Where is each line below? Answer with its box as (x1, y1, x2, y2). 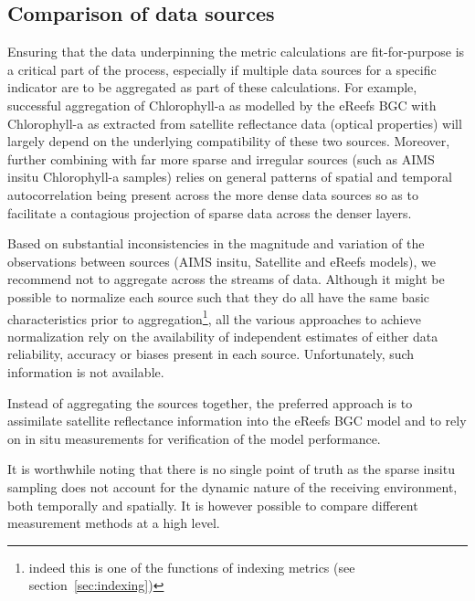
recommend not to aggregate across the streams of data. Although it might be (7, 269, 445, 289)
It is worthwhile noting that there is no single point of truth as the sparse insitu (7, 459, 455, 479)
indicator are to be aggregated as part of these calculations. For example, (7, 78, 417, 97)
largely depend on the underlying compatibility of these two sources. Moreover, (7, 132, 450, 151)
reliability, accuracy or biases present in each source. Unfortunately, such (7, 344, 415, 364)
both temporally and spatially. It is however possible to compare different (7, 495, 418, 514)
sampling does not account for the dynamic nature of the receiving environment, (7, 477, 458, 496)
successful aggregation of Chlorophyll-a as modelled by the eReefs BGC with (7, 95, 437, 114)
